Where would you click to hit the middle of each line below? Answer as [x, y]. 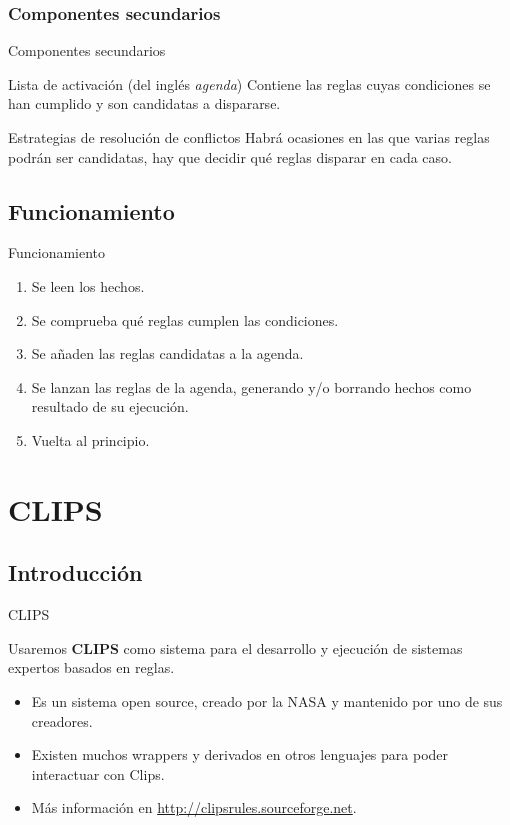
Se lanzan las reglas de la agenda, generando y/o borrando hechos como [251, 386]
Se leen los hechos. [88, 285]
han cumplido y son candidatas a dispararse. [144, 103]
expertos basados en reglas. [91, 667]
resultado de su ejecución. [110, 406]
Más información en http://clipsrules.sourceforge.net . [194, 807]
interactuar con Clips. [98, 773]
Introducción [75, 572]
